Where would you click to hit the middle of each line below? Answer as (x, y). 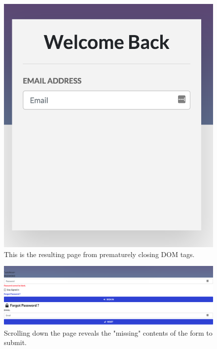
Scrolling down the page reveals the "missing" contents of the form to (108, 332)
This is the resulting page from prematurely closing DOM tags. (99, 254)
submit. (15, 342)
